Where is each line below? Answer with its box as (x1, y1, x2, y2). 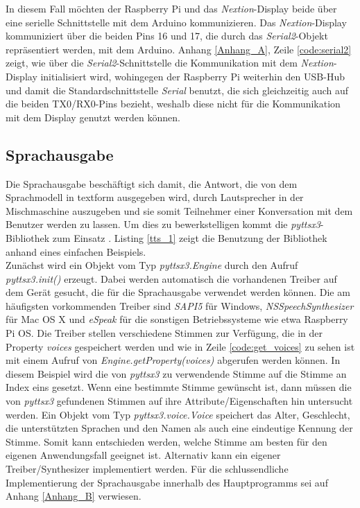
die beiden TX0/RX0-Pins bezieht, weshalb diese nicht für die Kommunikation (6, 96, 341, 111)
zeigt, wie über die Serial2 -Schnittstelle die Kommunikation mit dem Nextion (6, 55, 334, 70)
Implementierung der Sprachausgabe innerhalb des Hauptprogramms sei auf (6, 475, 328, 489)
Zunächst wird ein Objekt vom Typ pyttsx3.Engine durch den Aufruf (6, 258, 298, 272)
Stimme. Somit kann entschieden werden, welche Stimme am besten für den (6, 434, 327, 448)
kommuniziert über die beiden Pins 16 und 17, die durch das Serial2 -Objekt (6, 28, 328, 43)
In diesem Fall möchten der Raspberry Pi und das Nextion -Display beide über (6, 1, 337, 15)
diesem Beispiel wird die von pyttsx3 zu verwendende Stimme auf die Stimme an (6, 366, 347, 380)
